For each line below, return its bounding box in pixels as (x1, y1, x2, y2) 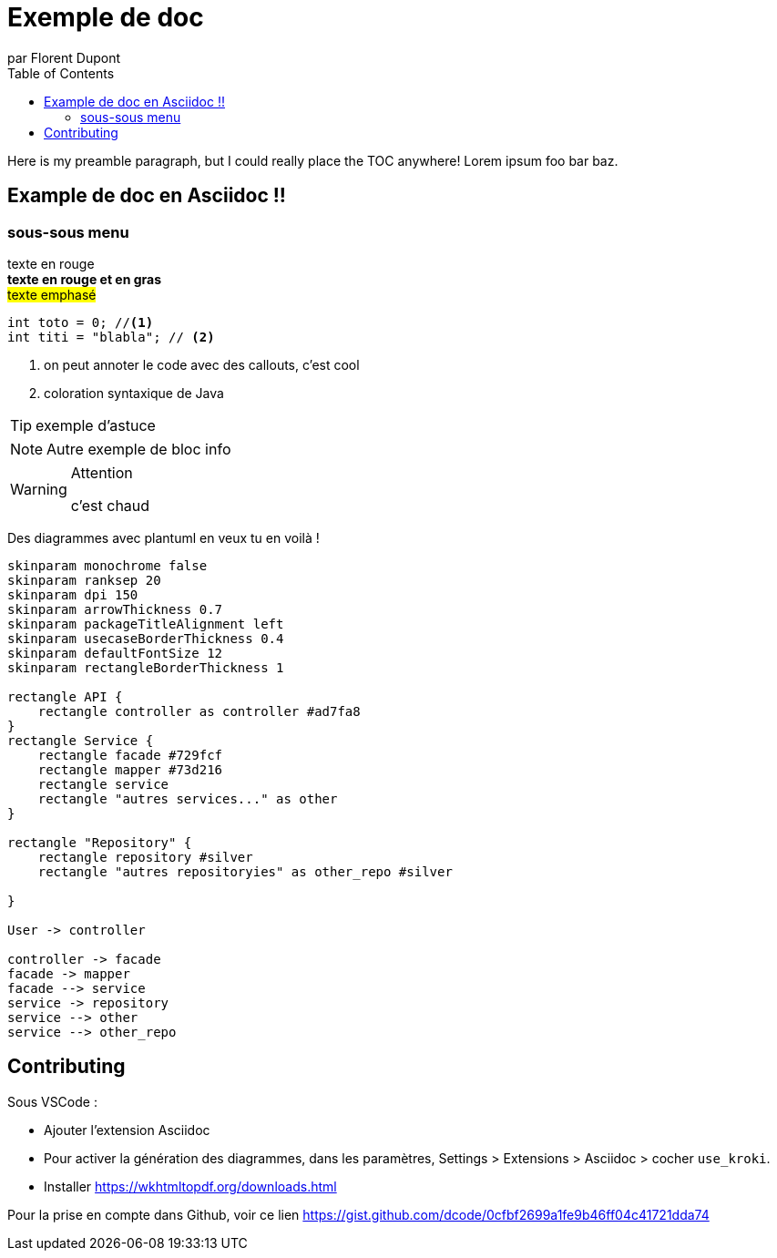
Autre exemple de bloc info (46, 439, 231, 458)
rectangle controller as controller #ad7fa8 (37, 703, 361, 719)
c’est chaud (70, 496, 150, 515)
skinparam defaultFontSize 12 (7, 645, 223, 660)
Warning (10, 479, 67, 498)
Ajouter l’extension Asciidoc (44, 1121, 210, 1138)
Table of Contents (7, 65, 115, 81)
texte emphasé (7, 286, 97, 302)
